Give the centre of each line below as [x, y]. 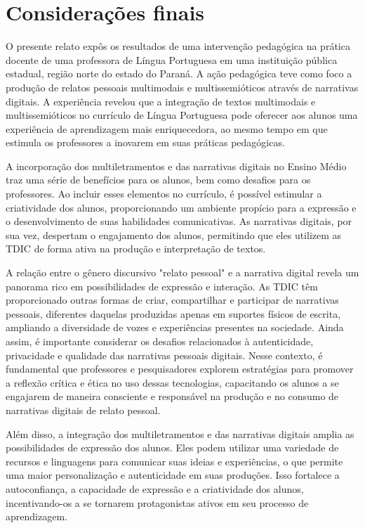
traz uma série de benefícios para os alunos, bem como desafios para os [158, 180]
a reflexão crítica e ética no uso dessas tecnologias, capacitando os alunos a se [172, 382]
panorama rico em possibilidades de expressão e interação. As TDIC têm [162, 286]
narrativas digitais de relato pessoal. [83, 410]
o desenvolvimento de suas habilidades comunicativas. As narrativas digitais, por [179, 221]
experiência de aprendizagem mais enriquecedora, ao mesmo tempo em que [167, 128]
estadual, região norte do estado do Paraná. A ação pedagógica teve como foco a [179, 73]
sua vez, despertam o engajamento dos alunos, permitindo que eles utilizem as [174, 234]
